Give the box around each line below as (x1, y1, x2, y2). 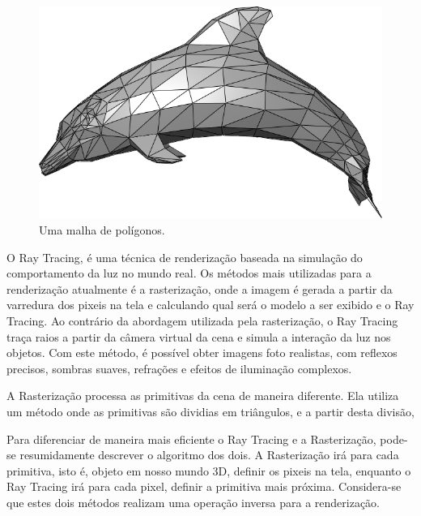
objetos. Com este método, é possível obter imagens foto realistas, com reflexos (6, 344, 398, 361)
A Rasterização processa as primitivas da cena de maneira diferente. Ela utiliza (6, 387, 399, 404)
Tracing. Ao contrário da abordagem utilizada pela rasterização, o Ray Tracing (6, 312, 398, 329)
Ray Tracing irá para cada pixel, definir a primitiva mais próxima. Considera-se (6, 478, 402, 495)
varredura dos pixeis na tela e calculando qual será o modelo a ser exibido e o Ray (6, 296, 415, 313)
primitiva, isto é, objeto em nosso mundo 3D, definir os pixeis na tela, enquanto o (6, 462, 411, 479)
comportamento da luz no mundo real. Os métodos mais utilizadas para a (6, 264, 372, 282)
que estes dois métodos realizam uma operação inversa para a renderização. (6, 493, 381, 510)
